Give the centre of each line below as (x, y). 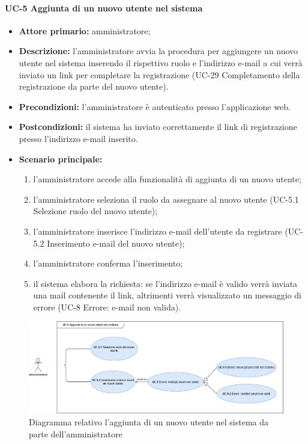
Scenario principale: (61, 159)
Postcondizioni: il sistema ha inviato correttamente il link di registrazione (158, 127)
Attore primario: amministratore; (85, 30)
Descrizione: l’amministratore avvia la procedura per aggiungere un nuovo (159, 51)
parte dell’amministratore (76, 433)
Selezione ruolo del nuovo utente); (95, 211)
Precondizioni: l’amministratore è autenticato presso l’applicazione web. (155, 106)
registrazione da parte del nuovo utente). (94, 86)
